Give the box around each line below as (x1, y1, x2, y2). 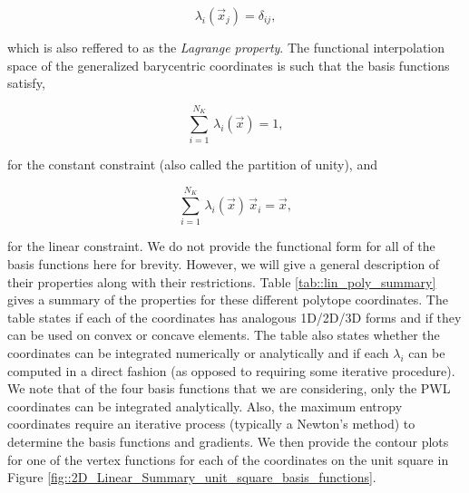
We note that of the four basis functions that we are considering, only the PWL (7, 379, 451, 398)
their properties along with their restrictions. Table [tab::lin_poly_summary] (7, 272, 436, 291)
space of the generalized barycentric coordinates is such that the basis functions (7, 55, 450, 74)
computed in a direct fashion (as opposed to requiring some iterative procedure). (7, 361, 455, 380)
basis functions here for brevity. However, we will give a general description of (7, 255, 440, 274)
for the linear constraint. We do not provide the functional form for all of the (7, 237, 435, 256)
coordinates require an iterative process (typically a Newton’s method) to (7, 414, 415, 433)
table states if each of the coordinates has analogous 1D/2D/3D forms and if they (7, 307, 462, 326)
